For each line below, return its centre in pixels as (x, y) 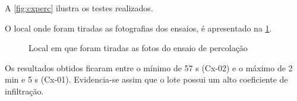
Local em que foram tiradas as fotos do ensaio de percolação (138, 48)
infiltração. (24, 91)
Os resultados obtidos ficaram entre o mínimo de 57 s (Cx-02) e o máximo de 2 (149, 67)
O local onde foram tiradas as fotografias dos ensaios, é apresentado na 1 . (138, 28)
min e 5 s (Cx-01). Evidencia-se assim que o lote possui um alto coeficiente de (146, 79)
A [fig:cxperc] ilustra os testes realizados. (79, 8)
